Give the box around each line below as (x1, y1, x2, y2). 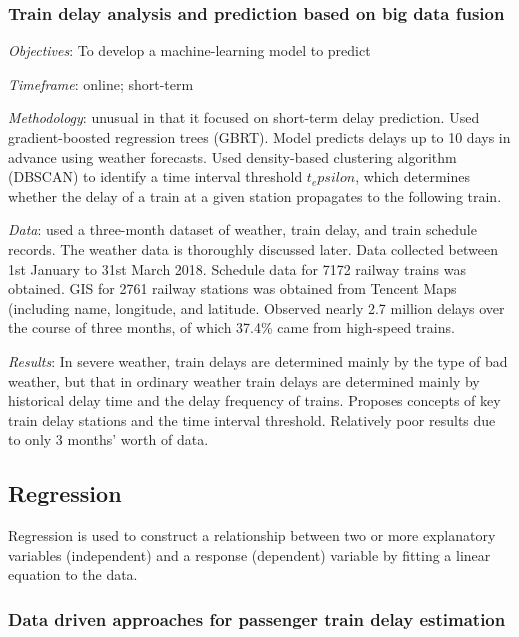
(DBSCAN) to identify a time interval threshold (8, 166, 303, 187)
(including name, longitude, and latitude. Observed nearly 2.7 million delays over (8, 297, 505, 318)
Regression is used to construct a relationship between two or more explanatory (8, 525, 496, 546)
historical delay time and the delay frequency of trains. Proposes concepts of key (8, 390, 501, 411)
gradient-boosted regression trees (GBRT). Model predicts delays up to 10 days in (8, 127, 511, 147)
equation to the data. (8, 564, 138, 585)
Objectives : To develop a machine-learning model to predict (8, 40, 371, 61)
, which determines (355, 166, 470, 187)
